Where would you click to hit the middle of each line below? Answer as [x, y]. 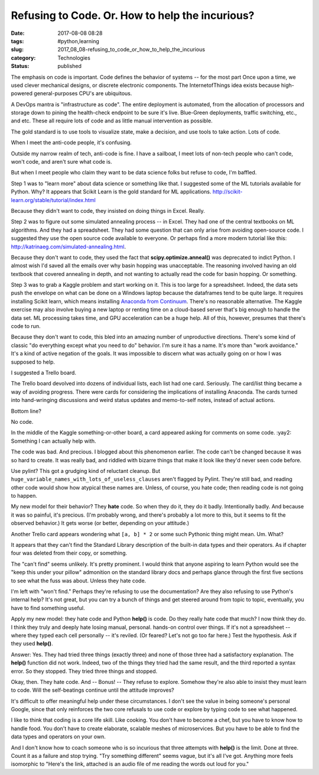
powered [22, 93]
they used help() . [32, 644]
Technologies [74, 58]
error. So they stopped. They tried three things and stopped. [84, 671]
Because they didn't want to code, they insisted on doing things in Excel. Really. [108, 210]
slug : [17, 50]
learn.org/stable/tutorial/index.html [53, 200]
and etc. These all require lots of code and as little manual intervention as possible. [112, 121]
